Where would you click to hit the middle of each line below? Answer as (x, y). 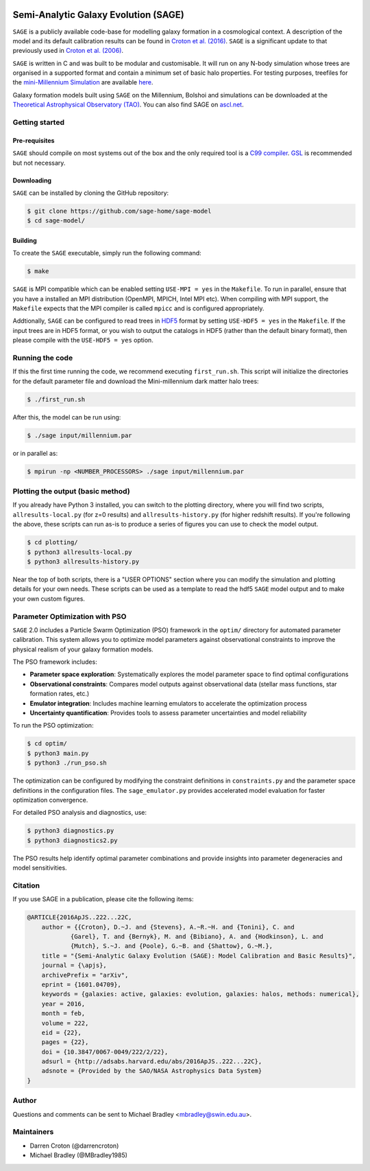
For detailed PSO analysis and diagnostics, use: (80, 813)
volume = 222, (65, 1023)
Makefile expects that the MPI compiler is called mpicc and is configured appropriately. (138, 308)
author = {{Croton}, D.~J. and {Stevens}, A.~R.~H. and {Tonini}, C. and (168, 927)
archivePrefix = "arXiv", (85, 975)
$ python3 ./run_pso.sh (67, 763)
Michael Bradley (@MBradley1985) (79, 1155)
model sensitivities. (40, 868)
